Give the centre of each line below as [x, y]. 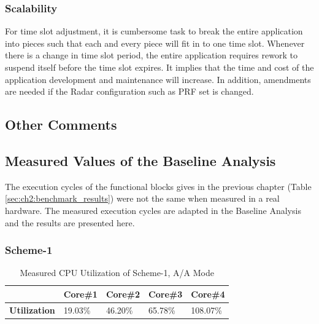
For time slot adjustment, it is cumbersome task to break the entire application [154, 31]
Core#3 [166, 294]
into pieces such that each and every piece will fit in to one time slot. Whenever [155, 43]
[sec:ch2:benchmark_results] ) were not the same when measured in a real [142, 198]
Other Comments [61, 124]
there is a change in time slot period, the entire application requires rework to [151, 55]
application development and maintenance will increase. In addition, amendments [158, 79]
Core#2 [123, 294]
